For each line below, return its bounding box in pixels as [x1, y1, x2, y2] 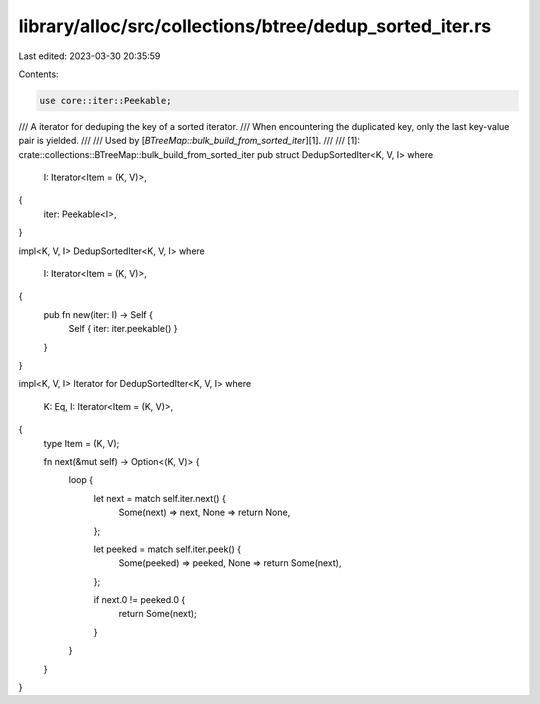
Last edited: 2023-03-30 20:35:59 [18, 50, 161, 62]
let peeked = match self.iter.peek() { [93, 543, 242, 555]
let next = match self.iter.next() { [93, 492, 227, 504]
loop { [68, 474, 94, 486]
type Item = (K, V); [43, 437, 120, 449]
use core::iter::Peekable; [39, 95, 172, 106]
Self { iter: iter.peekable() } [68, 323, 178, 335]
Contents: [18, 68, 59, 80]
